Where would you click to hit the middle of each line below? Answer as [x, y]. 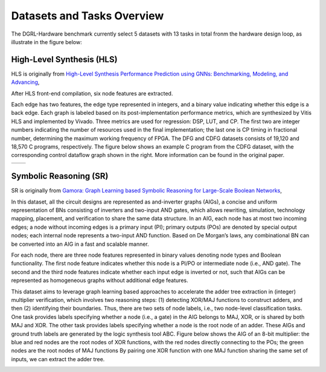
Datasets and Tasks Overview [88, 16]
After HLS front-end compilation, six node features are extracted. [92, 93]
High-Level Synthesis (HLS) [64, 59]
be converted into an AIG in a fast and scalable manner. [80, 244]
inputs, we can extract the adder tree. [58, 359]
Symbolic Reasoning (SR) [60, 176]
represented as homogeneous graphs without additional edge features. [100, 280]
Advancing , [25, 82]
